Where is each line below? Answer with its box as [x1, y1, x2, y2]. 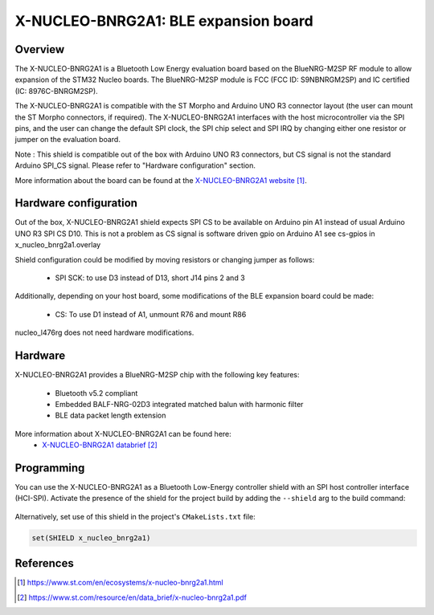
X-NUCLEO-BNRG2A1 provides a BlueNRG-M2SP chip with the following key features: [14, 370, 301, 380]
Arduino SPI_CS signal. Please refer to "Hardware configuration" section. [14, 161, 256, 170]
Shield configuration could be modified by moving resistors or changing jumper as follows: [14, 255, 315, 264]
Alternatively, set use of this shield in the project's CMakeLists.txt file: [14, 511, 256, 521]
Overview [14, 43, 65, 56]
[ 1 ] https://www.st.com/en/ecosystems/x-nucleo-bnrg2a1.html [17, 578, 224, 588]
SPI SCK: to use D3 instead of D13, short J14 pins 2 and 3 [55, 273, 245, 283]
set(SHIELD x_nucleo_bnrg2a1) [31, 533, 151, 542]
